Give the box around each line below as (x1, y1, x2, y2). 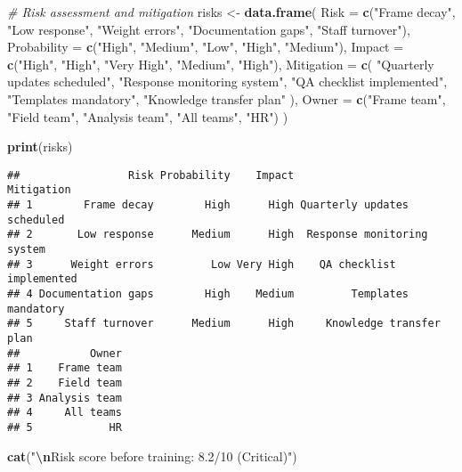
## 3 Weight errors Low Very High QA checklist (7, 257, 396, 271)
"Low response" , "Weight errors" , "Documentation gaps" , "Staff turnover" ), (7, 20, 410, 38)
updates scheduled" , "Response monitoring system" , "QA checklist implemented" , (7, 72, 448, 91)
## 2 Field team (7, 376, 122, 389)
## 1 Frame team (7, 362, 122, 375)
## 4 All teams (7, 406, 122, 419)
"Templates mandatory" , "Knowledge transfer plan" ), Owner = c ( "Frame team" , (7, 89, 446, 108)
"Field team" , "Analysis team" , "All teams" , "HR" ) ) (7, 107, 288, 126)
